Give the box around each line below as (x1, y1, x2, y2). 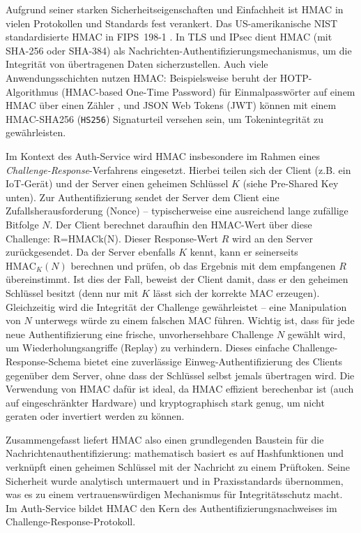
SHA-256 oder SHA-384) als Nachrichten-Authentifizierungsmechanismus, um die (6, 43, 352, 57)
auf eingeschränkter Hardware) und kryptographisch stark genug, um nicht (6, 395, 325, 409)
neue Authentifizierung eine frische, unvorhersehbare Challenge (6, 326, 274, 341)
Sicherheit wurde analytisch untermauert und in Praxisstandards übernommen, (6, 473, 344, 488)
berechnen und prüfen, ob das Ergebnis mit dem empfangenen (70, 258, 336, 272)
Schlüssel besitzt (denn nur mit (6, 285, 139, 300)
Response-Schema (6, 353, 81, 368)
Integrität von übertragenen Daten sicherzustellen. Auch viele (6, 57, 268, 71)
